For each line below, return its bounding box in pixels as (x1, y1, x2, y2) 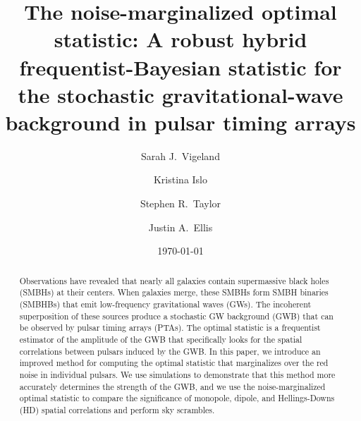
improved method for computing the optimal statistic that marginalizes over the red (19, 357, 329, 369)
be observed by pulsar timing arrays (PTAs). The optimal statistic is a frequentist (19, 322, 321, 334)
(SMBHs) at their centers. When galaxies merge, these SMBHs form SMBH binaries (19, 286, 329, 298)
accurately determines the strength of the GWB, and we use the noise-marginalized (19, 380, 326, 392)
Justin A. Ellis (148, 219, 213, 234)
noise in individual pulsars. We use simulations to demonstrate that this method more (19, 368, 336, 380)
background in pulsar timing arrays (5, 107, 356, 136)
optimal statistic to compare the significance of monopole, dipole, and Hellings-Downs (19, 392, 335, 404)
